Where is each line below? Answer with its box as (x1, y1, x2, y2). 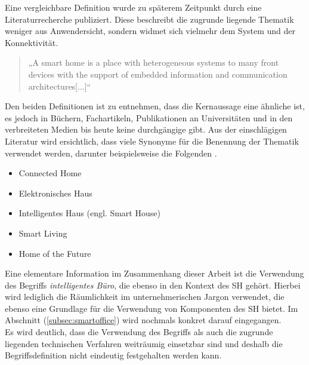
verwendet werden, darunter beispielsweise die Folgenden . (5, 146, 217, 159)
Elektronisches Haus (18, 186, 92, 199)
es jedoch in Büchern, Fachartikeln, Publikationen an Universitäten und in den (5, 111, 293, 124)
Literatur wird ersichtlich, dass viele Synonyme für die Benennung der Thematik (5, 134, 299, 147)
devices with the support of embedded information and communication (28, 68, 288, 80)
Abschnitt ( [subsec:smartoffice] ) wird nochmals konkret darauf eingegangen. (5, 314, 282, 326)
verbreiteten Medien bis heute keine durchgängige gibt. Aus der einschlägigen (5, 123, 287, 136)
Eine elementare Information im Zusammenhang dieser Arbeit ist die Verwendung (5, 267, 304, 280)
